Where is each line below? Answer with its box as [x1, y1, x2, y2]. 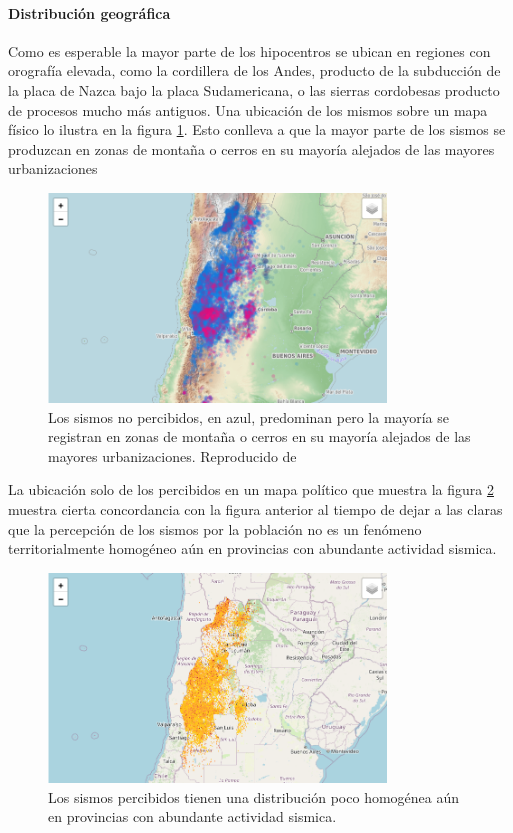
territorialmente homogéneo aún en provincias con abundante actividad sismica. [8, 538, 497, 559]
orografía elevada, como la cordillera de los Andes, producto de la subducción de [8, 60, 501, 81]
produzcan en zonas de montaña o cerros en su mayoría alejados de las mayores [8, 138, 495, 159]
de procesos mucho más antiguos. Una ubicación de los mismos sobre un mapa [8, 99, 488, 120]
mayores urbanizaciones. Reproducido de [48, 445, 297, 466]
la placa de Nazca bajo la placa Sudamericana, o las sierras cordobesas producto [8, 79, 500, 100]
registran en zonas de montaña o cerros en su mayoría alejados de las [48, 426, 471, 447]
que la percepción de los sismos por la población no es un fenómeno [8, 518, 422, 539]
